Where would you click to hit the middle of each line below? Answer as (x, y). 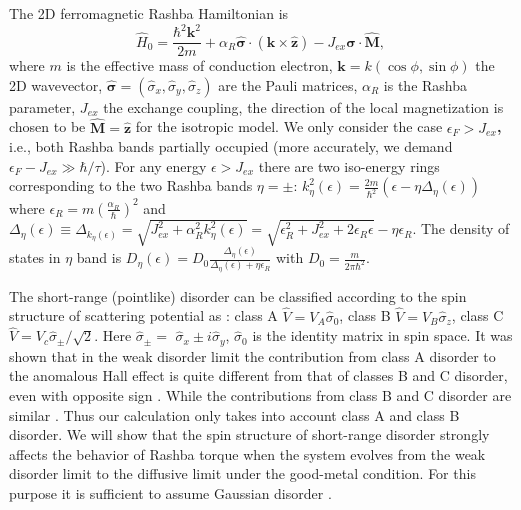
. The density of (461, 228)
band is (99, 257)
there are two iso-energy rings (349, 165)
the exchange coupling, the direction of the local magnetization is (303, 106)
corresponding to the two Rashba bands (131, 185)
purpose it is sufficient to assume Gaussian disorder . (170, 492)
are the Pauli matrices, (288, 84)
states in (35, 257)
